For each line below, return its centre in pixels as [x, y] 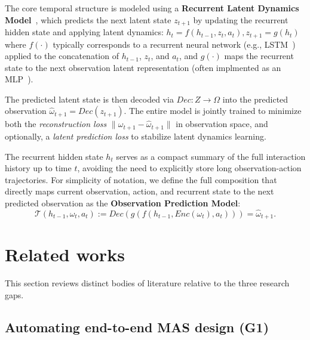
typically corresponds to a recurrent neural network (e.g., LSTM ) [174, 44]
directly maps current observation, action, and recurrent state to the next [139, 191]
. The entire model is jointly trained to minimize [213, 111]
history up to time [38, 168]
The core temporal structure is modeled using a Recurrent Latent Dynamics [152, 8]
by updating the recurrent [241, 19]
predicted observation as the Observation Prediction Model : [123, 203]
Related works [65, 254]
